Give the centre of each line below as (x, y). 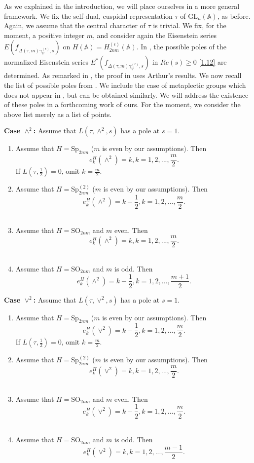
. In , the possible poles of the (181, 47)
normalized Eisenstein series (46, 62)
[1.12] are (213, 62)
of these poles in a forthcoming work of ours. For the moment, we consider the (122, 104)
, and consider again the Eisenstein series (155, 35)
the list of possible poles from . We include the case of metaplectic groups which (125, 85)
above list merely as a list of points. (58, 114)
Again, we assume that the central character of (75, 25)
